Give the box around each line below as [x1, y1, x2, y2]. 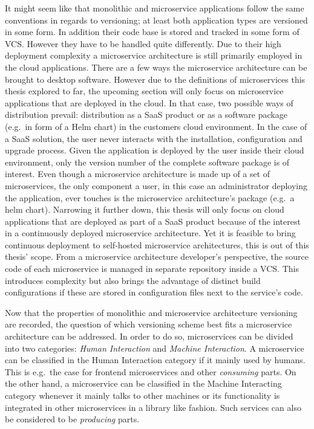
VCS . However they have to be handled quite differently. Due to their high [5, 37, 281, 50]
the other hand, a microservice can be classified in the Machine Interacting [5, 377, 282, 390]
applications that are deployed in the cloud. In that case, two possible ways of [5, 96, 293, 109]
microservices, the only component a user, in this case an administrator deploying [5, 179, 307, 192]
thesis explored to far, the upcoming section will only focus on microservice [5, 85, 284, 97]
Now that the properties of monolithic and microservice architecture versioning [5, 306, 298, 318]
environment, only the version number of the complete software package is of [5, 155, 290, 168]
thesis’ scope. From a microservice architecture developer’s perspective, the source [5, 250, 309, 263]
